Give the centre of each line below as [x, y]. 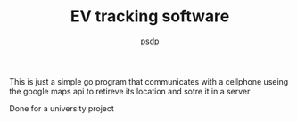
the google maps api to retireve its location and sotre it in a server [130, 91]
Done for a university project [62, 108]
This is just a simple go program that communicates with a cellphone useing [149, 81]
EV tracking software [150, 16]
